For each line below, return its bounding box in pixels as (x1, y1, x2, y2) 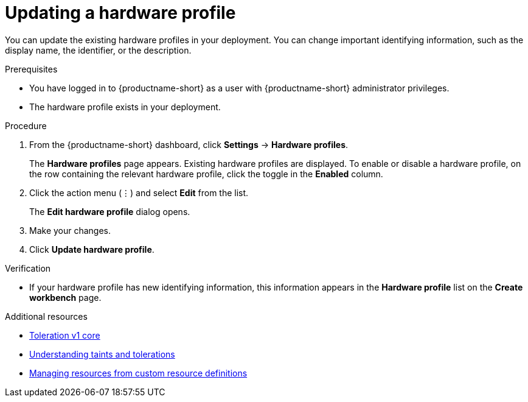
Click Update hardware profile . (29, 244, 155, 255)
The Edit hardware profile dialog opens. (29, 206, 190, 217)
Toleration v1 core (29, 330, 100, 340)
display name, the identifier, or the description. (5, 44, 192, 55)
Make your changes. (29, 225, 111, 236)
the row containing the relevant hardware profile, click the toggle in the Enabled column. (29, 168, 383, 179)
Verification (5, 263, 51, 273)
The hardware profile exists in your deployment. (29, 101, 221, 112)
